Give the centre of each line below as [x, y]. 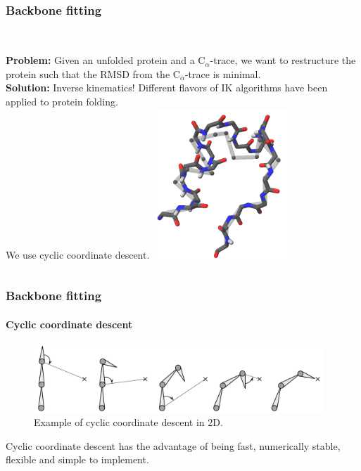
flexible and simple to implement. [77, 459]
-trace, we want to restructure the [283, 60]
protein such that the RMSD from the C [93, 73]
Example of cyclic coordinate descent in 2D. [128, 422]
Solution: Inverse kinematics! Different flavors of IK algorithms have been [167, 88]
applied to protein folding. [62, 102]
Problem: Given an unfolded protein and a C [106, 60]
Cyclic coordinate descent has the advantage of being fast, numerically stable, [173, 445]
